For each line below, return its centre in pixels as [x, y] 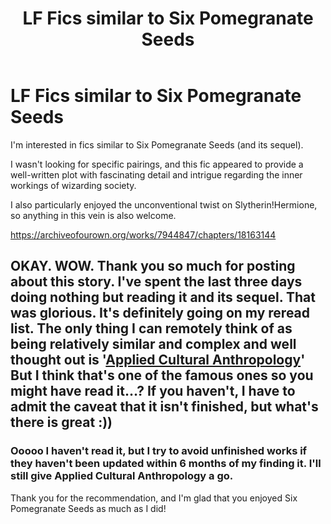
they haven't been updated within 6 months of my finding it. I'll [166, 464]
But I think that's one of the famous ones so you [162, 375]
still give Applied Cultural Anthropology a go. [122, 476]
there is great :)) [61, 422]
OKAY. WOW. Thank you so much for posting [153, 266]
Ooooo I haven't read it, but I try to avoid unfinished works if [159, 451]
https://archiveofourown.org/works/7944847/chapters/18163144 [143, 234]
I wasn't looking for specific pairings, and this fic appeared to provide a [157, 164]
